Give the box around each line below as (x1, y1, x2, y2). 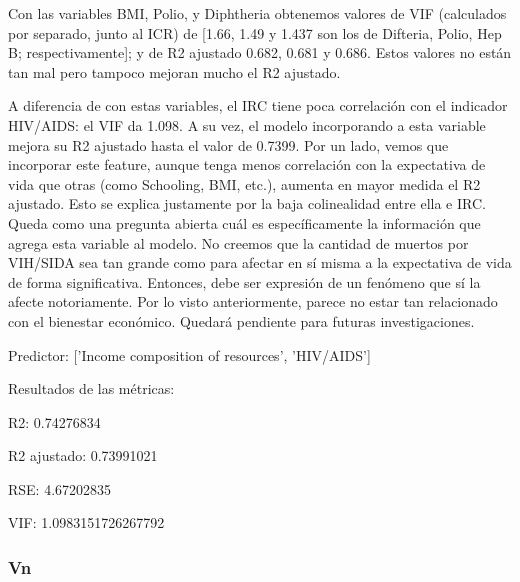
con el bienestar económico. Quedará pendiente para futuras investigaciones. (8, 310, 475, 331)
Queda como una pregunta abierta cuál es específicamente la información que (8, 212, 481, 233)
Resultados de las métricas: (8, 378, 175, 399)
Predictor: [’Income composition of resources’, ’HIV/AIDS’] (8, 344, 371, 365)
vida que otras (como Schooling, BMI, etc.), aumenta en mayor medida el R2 (8, 173, 481, 194)
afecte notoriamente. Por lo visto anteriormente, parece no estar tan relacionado (8, 291, 498, 312)
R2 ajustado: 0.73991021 (8, 445, 158, 466)
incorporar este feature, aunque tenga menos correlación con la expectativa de (8, 154, 486, 175)
